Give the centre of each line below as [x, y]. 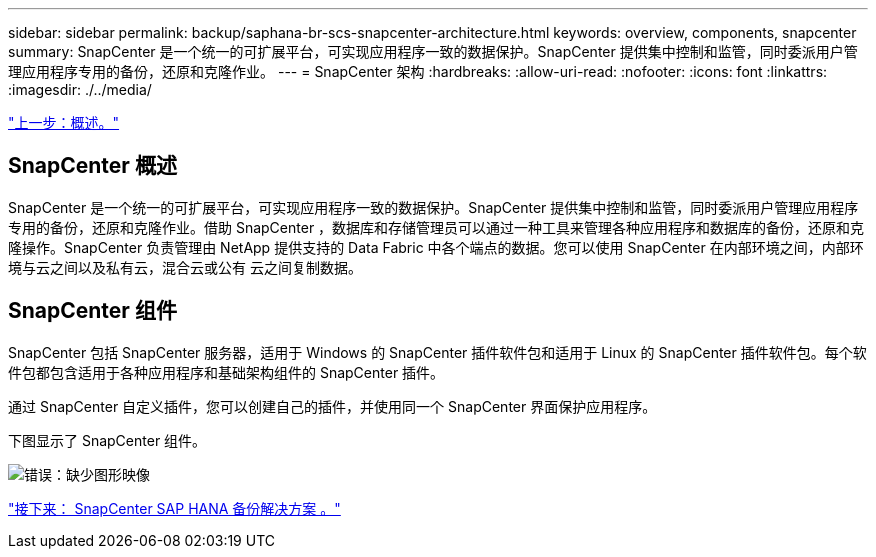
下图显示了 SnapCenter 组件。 [107, 440]
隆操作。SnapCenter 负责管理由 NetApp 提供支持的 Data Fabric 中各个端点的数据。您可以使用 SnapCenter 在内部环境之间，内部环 [436, 247]
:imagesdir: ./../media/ [80, 89]
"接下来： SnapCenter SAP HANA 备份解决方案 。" [174, 508]
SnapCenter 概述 [92, 166]
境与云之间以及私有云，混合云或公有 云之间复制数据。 [185, 267]
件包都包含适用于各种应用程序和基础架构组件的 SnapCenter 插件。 [226, 372]
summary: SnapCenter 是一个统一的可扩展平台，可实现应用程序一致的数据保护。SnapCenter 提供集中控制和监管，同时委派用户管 [433, 51]
